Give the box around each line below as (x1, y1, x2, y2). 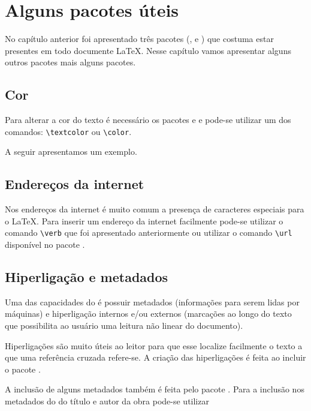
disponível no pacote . (5, 238, 85, 250)
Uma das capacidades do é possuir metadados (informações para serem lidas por (5, 295, 300, 308)
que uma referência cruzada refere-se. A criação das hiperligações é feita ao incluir (5, 351, 306, 364)
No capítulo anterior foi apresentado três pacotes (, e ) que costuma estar (5, 32, 274, 45)
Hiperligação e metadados (5, 267, 168, 286)
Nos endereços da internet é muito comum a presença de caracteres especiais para (5, 203, 304, 215)
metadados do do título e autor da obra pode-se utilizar (5, 394, 209, 407)
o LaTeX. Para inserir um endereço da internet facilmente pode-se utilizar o (5, 214, 283, 227)
